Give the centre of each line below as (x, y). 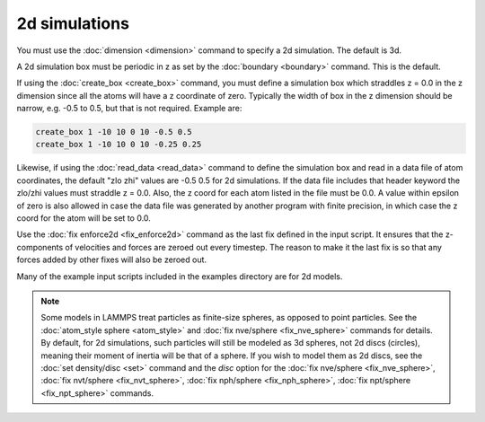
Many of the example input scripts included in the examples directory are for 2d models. (180, 276)
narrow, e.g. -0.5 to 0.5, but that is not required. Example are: (129, 109)
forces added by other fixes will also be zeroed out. (111, 259)
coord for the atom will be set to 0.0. (84, 218)
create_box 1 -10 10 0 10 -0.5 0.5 (114, 132)
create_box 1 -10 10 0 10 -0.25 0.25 (119, 145)
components (40, 247)
